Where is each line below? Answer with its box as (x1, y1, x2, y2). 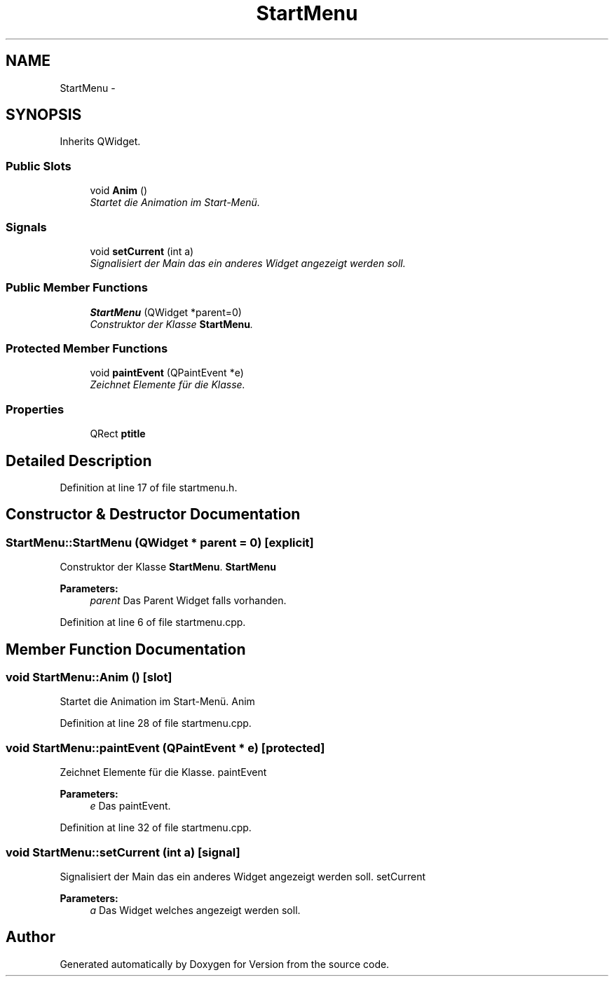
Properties (6, 402, 64, 416)
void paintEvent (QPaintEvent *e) (90, 367, 244, 379)
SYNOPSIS (6, 106, 82, 124)
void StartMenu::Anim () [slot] (6, 670, 172, 685)
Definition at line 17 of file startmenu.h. (60, 482, 238, 494)
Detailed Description (6, 451, 152, 470)
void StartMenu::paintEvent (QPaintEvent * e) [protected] (6, 740, 325, 755)
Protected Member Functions (6, 341, 168, 356)
